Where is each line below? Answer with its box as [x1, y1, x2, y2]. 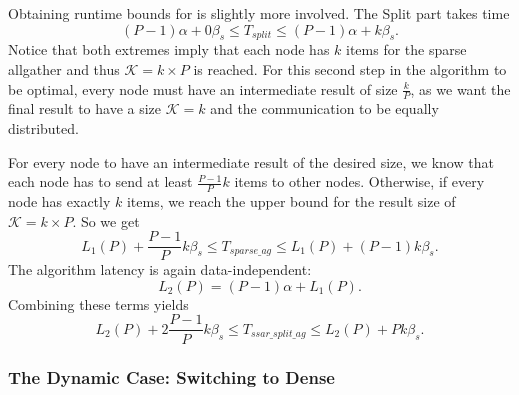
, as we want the [410, 78, 511, 99]
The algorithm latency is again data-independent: [8, 259, 312, 280]
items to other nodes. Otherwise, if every [234, 171, 485, 192]
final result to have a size [8, 98, 162, 119]
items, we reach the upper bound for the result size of [126, 191, 456, 212]
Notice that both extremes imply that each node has [8, 39, 330, 60]
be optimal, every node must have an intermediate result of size [8, 78, 398, 99]
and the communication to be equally [210, 98, 439, 119]
